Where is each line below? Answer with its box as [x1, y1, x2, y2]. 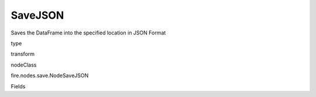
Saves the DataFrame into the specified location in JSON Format [11, 29, 166, 36]
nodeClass [11, 61, 37, 68]
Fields [11, 82, 26, 90]
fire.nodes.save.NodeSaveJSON [11, 72, 89, 79]
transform [11, 50, 35, 58]
